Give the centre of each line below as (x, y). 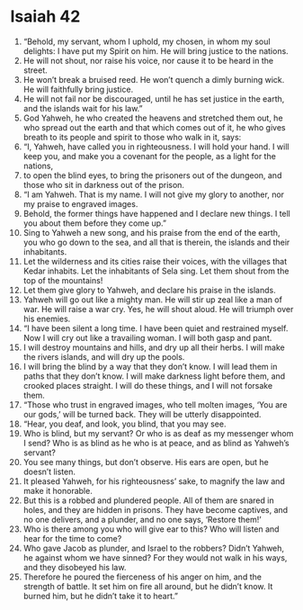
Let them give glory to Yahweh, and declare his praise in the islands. (150, 290)
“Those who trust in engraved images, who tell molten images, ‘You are (155, 404)
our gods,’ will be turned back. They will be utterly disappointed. (142, 414)
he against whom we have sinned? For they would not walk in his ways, (155, 557)
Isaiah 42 (45, 17)
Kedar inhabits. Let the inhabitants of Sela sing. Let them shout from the (156, 271)
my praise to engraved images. (80, 203)
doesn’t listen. (49, 471)
